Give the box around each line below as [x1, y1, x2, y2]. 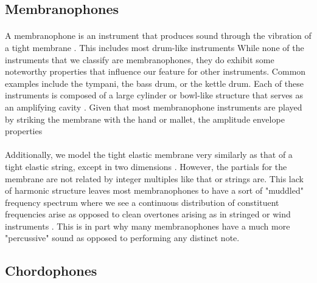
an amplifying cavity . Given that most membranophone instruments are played [5, 100, 302, 113]
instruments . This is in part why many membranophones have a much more [5, 219, 290, 232]
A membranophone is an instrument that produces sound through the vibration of [5, 29, 312, 42]
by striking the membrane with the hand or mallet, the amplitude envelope [5, 112, 285, 125]
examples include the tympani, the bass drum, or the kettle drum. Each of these [5, 77, 304, 89]
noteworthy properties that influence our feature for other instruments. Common [5, 65, 306, 78]
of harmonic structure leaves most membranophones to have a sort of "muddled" [5, 184, 304, 197]
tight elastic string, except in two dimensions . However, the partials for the [5, 160, 287, 172]
